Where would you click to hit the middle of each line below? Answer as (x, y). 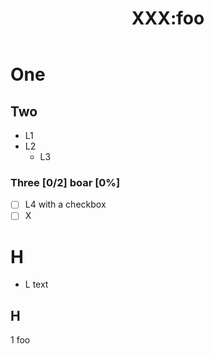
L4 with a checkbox (65, 204)
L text (36, 284)
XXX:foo (168, 18)
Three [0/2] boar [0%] (65, 182)
